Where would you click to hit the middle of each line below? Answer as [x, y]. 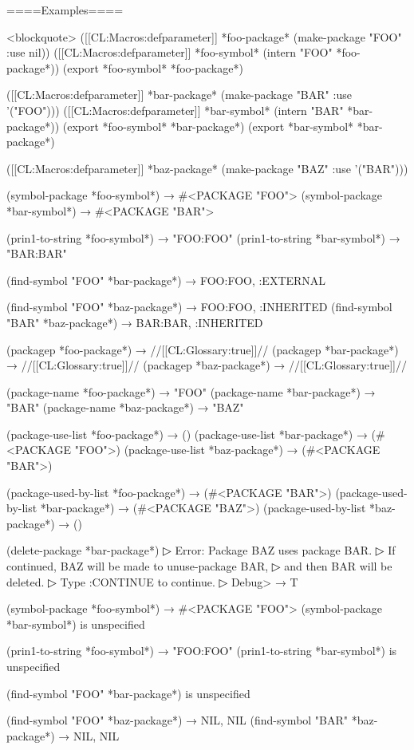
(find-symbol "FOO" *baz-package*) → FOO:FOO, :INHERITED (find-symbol [199, 307]
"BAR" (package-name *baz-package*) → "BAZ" [125, 407]
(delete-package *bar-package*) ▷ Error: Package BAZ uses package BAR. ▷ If [201, 550]
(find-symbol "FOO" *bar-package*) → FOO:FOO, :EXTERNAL [166, 280]
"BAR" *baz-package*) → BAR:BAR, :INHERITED [135, 322]
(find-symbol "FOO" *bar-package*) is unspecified [128, 693]
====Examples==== [65, 10]
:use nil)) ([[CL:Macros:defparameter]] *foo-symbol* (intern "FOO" [170, 52]
